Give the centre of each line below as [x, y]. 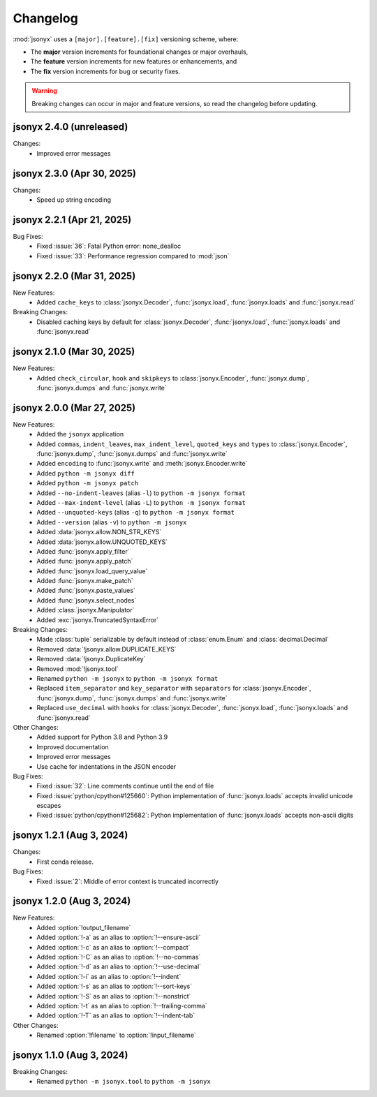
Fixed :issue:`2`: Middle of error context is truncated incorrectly [128, 881]
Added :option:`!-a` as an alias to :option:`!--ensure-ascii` [119, 937]
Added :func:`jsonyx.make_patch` [85, 581]
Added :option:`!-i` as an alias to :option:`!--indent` [109, 976]
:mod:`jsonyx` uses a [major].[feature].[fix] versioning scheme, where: [126, 39]
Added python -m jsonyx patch [88, 483]
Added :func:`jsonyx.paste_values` [86, 591]
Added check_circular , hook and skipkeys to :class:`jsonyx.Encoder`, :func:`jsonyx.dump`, [173, 378]
